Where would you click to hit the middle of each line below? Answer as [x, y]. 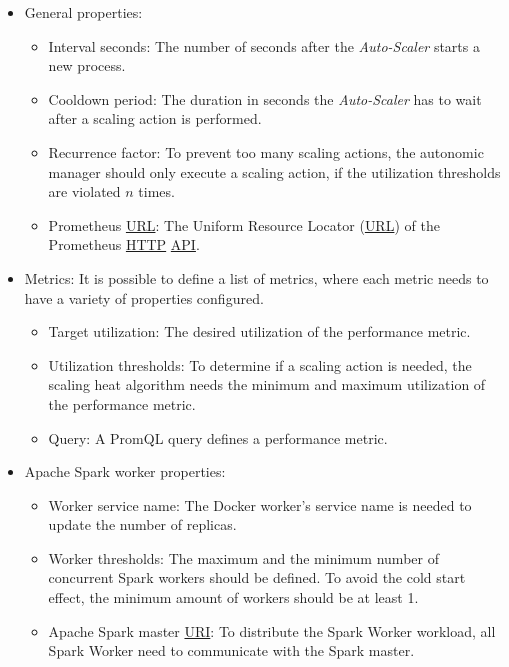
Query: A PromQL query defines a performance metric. [218, 437]
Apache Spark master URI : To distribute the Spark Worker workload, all [272, 630]
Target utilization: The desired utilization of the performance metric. [259, 331]
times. [156, 191]
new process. [87, 65]
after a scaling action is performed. [155, 118]
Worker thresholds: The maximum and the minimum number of [243, 557]
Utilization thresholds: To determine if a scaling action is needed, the [260, 364]
